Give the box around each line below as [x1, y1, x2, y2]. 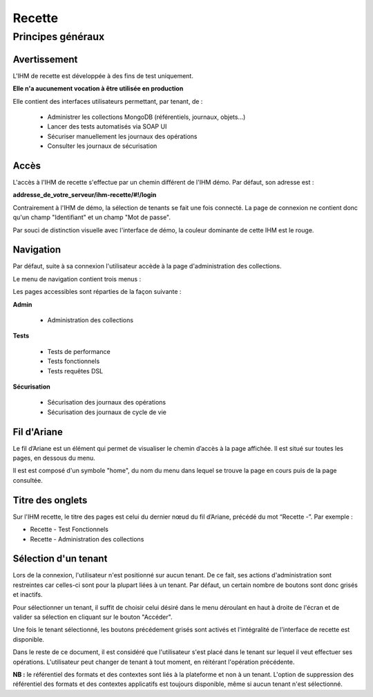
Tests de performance [47, 347, 111, 355]
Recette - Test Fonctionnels [30, 526, 108, 534]
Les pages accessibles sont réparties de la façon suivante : [12, 288, 182, 296]
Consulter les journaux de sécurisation [47, 142, 157, 150]
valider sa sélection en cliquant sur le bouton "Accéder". [12, 613, 173, 621]
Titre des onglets [12, 494, 88, 506]
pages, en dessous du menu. [12, 454, 96, 463]
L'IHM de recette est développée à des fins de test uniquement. [12, 71, 193, 80]
